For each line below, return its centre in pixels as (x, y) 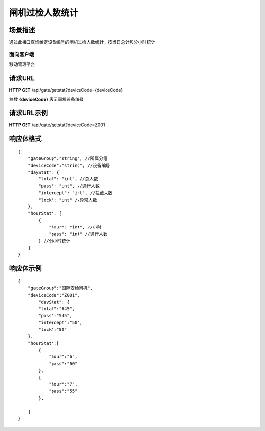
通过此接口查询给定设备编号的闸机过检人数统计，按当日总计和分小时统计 (82, 42)
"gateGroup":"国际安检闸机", (60, 288)
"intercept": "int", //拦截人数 (76, 193)
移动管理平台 (22, 64)
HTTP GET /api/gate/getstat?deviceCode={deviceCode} (66, 90)
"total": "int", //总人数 (68, 179)
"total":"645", (57, 309)
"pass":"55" (63, 391)
